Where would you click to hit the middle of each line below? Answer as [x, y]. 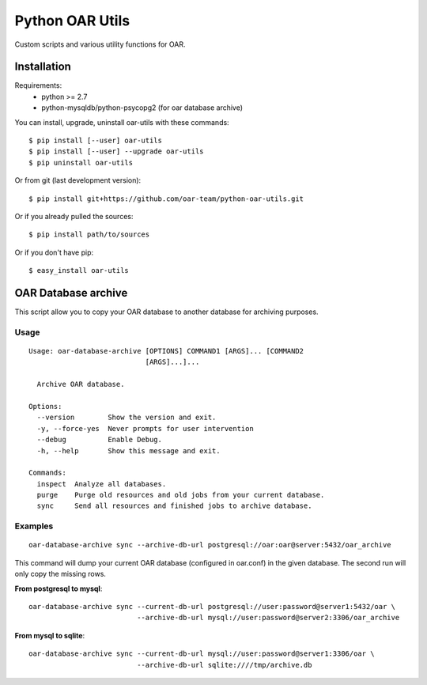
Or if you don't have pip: [54, 252]
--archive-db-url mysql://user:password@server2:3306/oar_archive [268, 618]
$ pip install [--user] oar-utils [95, 141]
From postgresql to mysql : [59, 588]
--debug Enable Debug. [99, 440]
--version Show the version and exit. [127, 418]
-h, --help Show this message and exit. [128, 450]
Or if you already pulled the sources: [74, 216]
